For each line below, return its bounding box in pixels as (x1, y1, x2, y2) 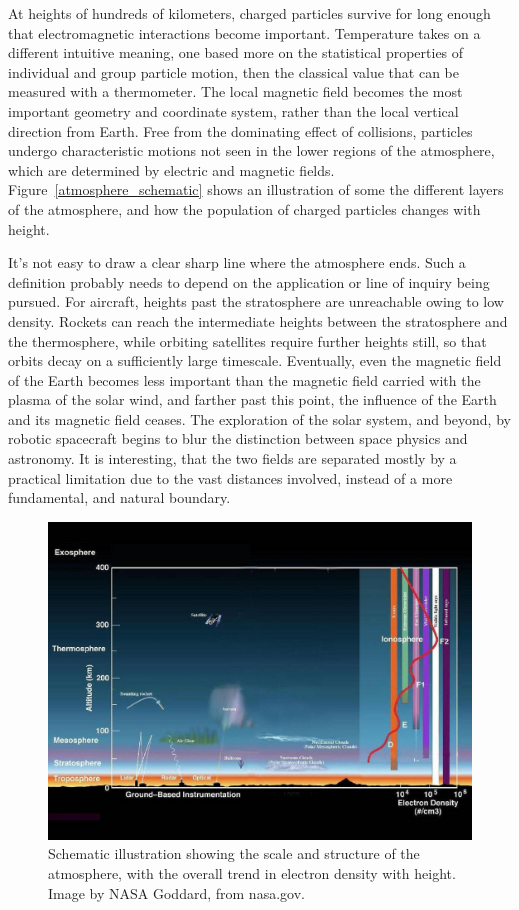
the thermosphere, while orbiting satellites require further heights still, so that (8, 330, 487, 351)
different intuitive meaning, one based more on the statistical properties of (8, 42, 464, 63)
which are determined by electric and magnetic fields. (8, 159, 335, 180)
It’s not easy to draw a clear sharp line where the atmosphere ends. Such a (8, 252, 466, 273)
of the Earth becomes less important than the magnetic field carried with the (8, 369, 481, 390)
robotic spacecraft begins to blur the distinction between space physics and (8, 428, 468, 449)
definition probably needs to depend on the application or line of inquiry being (8, 271, 490, 292)
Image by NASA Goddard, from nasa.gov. (48, 882, 305, 903)
